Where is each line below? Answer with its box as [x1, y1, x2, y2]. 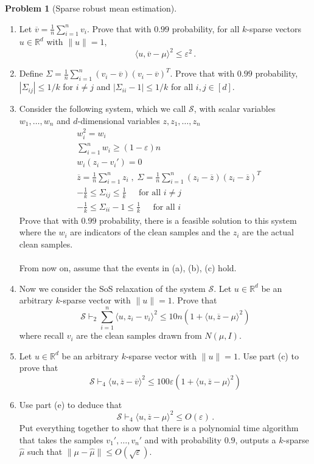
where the [19, 226, 56, 238]
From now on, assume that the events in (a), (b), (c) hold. [19, 261, 237, 274]
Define [19, 67, 43, 80]
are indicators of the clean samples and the [70, 226, 231, 238]
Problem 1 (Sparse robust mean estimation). [5, 2, 177, 14]
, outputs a [235, 433, 276, 446]
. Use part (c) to [237, 349, 299, 362]
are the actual [242, 226, 294, 238]
